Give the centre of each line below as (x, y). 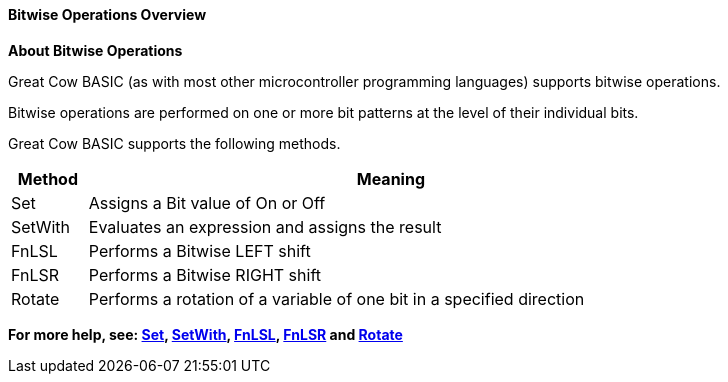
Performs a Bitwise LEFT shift (199, 250)
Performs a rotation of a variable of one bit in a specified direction (336, 298)
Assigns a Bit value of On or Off (207, 202)
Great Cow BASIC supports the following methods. (174, 143)
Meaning (391, 178)
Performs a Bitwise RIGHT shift (204, 274)
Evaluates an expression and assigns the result (265, 226)
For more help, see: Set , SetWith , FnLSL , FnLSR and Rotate (205, 334)
